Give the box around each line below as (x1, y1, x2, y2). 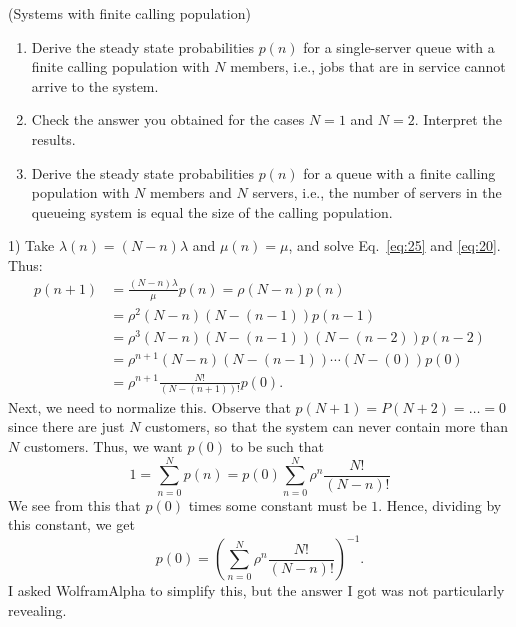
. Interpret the (414, 109, 502, 130)
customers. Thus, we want (23, 436, 183, 457)
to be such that (230, 436, 325, 457)
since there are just (8, 416, 125, 437)
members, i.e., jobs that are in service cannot (230, 56, 506, 77)
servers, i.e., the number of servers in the (252, 182, 502, 203)
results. (31, 128, 76, 149)
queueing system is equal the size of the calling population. (31, 201, 393, 222)
